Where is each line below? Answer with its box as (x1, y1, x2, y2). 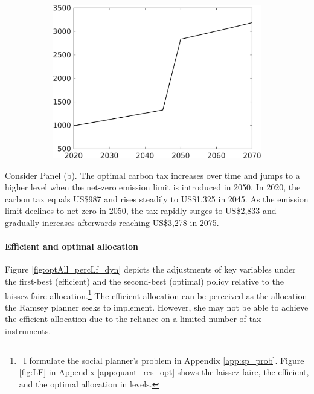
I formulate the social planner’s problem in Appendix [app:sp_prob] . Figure (23, 354, 304, 366)
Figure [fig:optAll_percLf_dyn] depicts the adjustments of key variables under (5, 263, 296, 276)
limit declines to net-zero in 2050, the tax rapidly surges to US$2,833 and (5, 204, 277, 217)
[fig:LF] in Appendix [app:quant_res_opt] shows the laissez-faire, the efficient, (19, 366, 309, 378)
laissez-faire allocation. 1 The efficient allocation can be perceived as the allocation (5, 287, 307, 302)
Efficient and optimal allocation (5, 240, 138, 253)
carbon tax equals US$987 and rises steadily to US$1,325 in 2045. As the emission (5, 192, 309, 205)
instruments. (5, 324, 51, 337)
